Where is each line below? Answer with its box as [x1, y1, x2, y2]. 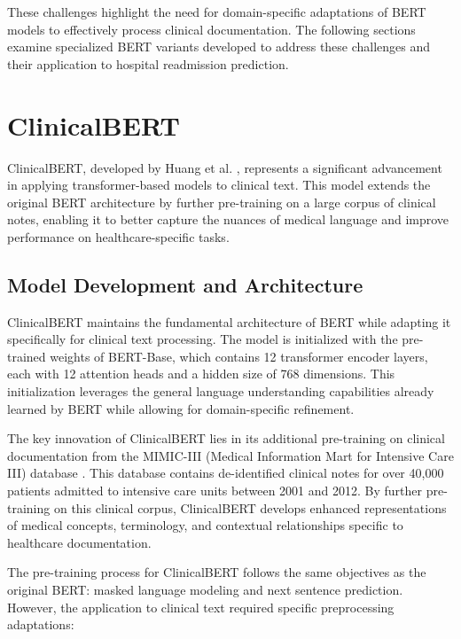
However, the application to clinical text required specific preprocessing [7, 597, 395, 616]
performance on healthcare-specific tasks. [7, 227, 230, 245]
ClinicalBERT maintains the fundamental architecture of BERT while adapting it [7, 312, 451, 331]
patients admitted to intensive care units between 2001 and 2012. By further [7, 481, 422, 500]
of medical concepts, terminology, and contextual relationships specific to [7, 516, 403, 534]
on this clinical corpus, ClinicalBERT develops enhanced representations [53, 498, 447, 517]
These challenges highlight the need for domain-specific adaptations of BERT [7, 3, 426, 20]
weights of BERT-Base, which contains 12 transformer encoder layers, [50, 347, 428, 365]
